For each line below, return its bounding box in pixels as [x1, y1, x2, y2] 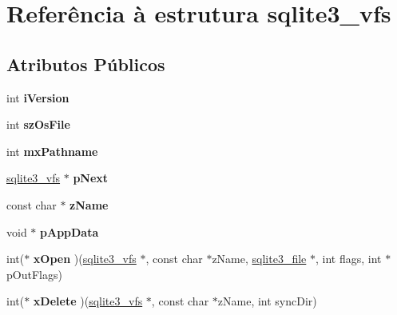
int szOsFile [6, 116, 70, 133]
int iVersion [6, 89, 69, 106]
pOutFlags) [6, 265, 62, 282]
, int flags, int [315, 250, 382, 267]
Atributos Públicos [6, 51, 165, 76]
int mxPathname [6, 142, 98, 159]
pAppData [40, 223, 99, 240]
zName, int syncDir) [217, 293, 317, 309]
